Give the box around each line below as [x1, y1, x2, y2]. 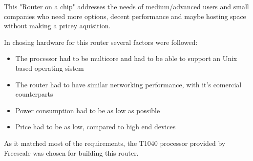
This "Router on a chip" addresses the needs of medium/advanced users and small [4, 1, 249, 11]
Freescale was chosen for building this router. [4, 147, 139, 158]
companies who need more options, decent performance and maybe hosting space [4, 11, 246, 21]
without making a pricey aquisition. [4, 20, 111, 31]
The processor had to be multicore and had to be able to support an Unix [15, 53, 237, 63]
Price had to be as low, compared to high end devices [15, 121, 176, 132]
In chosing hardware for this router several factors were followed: [4, 37, 198, 47]
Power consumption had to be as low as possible [15, 105, 160, 115]
